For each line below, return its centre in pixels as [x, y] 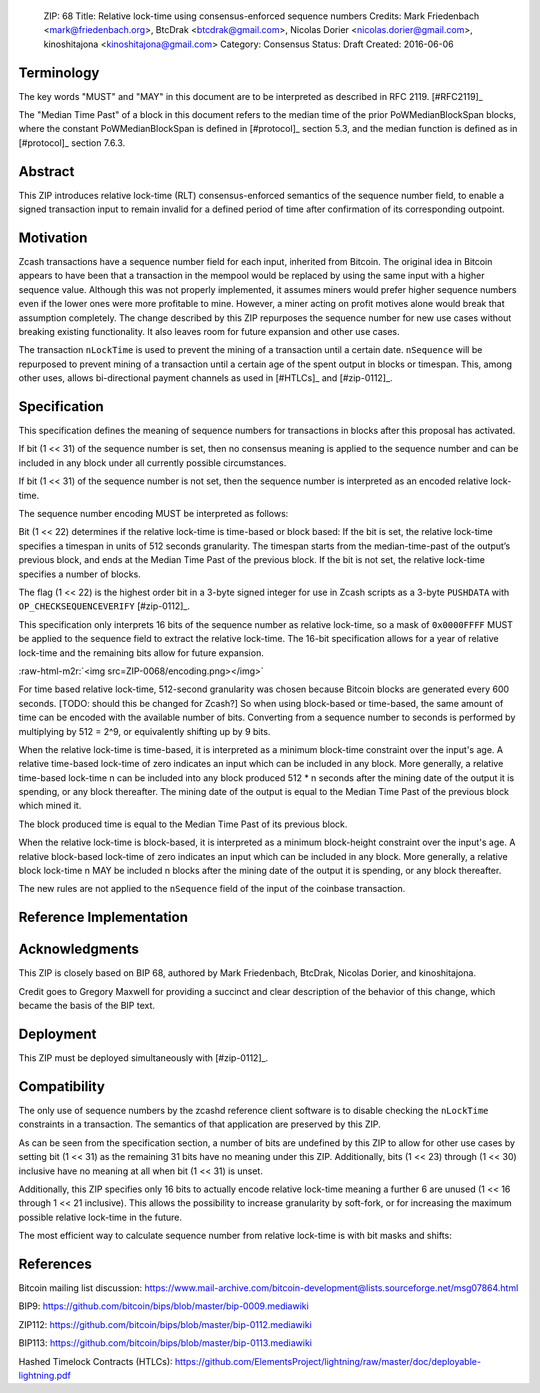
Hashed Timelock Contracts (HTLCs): [96, 1361]
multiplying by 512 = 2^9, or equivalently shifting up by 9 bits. [144, 731]
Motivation [53, 237]
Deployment [57, 1033]
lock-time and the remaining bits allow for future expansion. [141, 652]
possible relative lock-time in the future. [100, 1217]
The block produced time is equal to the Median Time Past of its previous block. [183, 824]
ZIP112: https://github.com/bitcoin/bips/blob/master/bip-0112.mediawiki [165, 1324]
